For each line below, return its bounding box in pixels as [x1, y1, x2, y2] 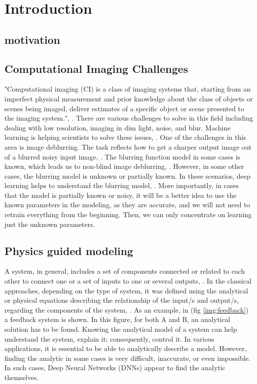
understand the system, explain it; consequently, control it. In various [4, 333, 215, 344]
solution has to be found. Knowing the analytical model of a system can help [4, 324, 237, 334]
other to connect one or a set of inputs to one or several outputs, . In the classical [4, 276, 252, 286]
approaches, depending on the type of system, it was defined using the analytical [4, 285, 248, 295]
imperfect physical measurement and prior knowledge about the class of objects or [4, 93, 253, 103]
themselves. [4, 372, 39, 382]
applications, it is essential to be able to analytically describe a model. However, [4, 343, 247, 353]
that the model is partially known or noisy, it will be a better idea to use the [4, 190, 237, 200]
